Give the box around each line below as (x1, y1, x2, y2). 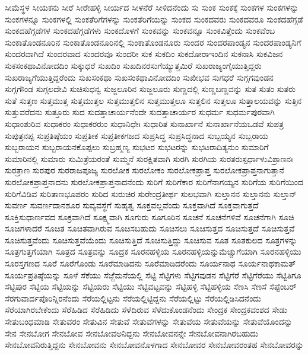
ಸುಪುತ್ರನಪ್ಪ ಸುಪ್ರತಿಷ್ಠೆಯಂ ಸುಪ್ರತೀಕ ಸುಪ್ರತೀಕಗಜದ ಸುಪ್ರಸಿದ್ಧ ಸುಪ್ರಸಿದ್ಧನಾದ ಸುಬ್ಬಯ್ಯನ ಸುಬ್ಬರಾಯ (5, 129, 268, 141)
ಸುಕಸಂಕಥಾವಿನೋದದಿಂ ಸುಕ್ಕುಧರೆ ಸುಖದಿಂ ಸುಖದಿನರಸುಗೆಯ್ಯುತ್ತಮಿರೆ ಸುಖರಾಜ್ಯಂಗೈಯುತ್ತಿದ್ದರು (5, 59, 262, 71)
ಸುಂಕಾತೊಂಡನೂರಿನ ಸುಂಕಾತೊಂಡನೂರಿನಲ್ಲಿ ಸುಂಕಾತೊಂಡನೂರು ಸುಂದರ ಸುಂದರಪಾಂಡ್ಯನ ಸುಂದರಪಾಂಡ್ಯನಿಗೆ (5, 36, 301, 48)
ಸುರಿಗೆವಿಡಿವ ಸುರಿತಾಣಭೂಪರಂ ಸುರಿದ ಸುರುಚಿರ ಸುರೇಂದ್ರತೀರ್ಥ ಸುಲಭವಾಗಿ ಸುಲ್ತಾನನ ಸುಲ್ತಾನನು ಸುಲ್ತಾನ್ (5, 187, 297, 199)
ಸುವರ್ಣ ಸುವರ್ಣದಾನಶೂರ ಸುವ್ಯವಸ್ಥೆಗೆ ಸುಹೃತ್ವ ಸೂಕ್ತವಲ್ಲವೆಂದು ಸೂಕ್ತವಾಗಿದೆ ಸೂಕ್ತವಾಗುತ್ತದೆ (5, 199, 259, 211)
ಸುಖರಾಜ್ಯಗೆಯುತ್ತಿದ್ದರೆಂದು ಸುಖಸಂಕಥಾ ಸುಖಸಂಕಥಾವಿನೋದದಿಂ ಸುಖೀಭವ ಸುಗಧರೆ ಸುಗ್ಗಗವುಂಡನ (5, 71, 274, 83)
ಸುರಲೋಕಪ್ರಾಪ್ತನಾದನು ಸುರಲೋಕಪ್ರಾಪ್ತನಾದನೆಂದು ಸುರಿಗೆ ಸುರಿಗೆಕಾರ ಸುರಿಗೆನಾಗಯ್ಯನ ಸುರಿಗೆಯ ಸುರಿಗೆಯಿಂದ (5, 175, 304, 188)
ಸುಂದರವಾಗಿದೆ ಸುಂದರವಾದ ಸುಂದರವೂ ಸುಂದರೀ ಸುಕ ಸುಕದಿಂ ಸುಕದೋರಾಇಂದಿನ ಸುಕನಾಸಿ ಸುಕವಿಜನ (5, 47, 283, 60)
